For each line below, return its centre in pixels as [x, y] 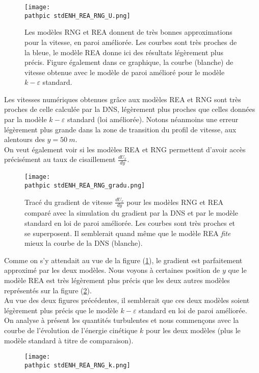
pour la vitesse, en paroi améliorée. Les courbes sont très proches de [131, 42]
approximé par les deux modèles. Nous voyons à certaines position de [112, 270]
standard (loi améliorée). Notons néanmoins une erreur [153, 119]
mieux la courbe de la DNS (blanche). [84, 243]
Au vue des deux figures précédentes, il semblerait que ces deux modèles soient [127, 300]
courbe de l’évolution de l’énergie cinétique [71, 330]
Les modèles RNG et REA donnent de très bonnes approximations [128, 32]
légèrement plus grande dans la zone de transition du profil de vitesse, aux [120, 129]
